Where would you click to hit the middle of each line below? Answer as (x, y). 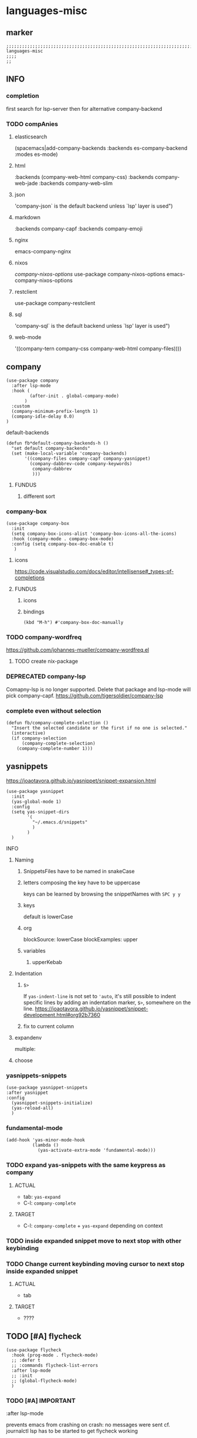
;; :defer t (26, 1360)
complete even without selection (54, 711)
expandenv (28, 1037)
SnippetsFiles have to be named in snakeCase (79, 871)
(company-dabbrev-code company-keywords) (81, 464)
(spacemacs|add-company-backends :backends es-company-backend (101, 148)
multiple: (25, 1049)
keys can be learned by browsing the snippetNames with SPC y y (102, 894)
